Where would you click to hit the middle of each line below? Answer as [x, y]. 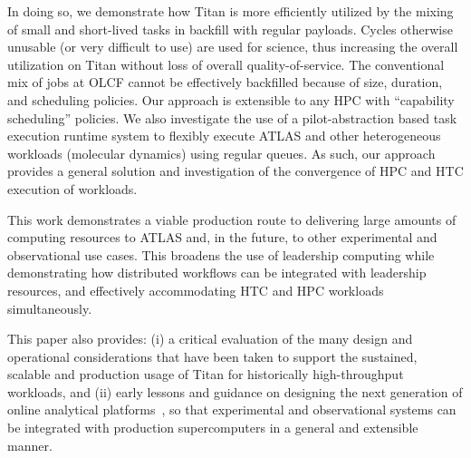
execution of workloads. [72, 188]
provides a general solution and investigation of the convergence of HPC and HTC [235, 171]
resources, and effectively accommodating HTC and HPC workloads [196, 290]
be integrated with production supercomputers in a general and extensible [213, 428]
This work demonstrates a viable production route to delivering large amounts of [232, 219]
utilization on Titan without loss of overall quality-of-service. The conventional [226, 64]
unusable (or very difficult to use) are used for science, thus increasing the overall [233, 47]
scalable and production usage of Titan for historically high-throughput [206, 374]
